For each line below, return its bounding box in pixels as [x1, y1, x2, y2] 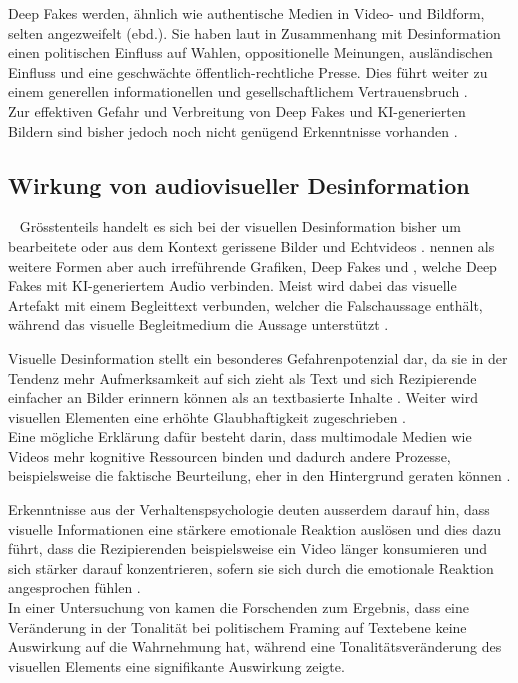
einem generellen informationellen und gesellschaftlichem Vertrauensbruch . [8, 81, 468, 102]
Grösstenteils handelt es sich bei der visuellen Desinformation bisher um [19, 216, 461, 237]
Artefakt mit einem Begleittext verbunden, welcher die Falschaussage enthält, [8, 294, 483, 315]
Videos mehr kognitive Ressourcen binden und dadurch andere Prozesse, [8, 445, 451, 466]
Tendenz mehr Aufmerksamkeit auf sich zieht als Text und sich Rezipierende [8, 367, 477, 388]
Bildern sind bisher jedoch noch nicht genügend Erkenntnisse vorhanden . [8, 120, 458, 141]
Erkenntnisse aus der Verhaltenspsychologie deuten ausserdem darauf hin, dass [8, 499, 490, 520]
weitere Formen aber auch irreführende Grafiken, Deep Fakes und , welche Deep [8, 255, 497, 276]
